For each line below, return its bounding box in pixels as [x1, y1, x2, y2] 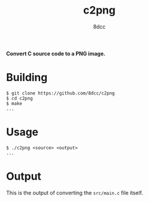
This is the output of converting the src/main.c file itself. [6, 189, 144, 196]
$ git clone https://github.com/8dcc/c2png [6, 90, 115, 96]
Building [6, 71, 48, 84]
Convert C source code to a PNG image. [6, 50, 106, 57]
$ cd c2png [6, 95, 33, 101]
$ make [6, 100, 22, 106]
